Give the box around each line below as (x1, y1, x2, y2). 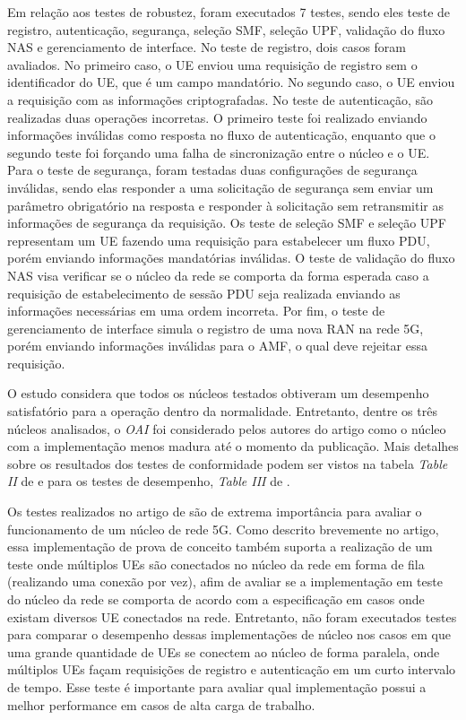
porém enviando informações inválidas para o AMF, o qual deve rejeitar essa (7, 336, 427, 355)
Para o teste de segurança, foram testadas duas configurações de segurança (7, 160, 418, 179)
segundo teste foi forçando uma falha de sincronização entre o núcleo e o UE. (7, 143, 430, 161)
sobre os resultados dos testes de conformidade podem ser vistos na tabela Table (7, 454, 448, 473)
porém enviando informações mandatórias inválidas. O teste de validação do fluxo (7, 248, 455, 267)
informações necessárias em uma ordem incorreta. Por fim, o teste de (7, 301, 385, 320)
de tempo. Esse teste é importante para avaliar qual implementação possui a (7, 677, 427, 696)
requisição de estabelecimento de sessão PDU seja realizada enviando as (7, 283, 401, 302)
